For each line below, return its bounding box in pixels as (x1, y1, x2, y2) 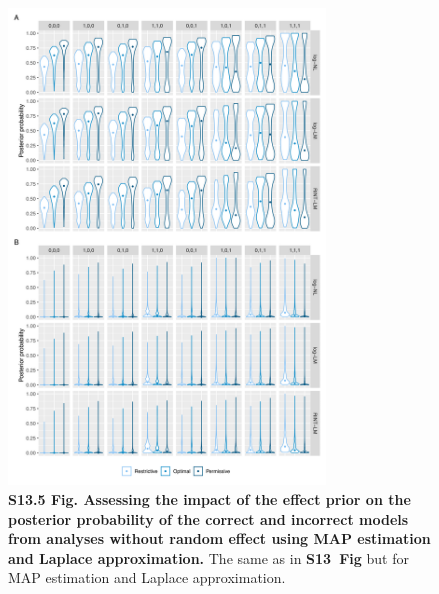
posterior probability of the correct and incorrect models (8, 508, 409, 529)
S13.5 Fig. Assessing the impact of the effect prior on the (8, 489, 411, 510)
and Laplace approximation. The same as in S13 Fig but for (8, 547, 409, 568)
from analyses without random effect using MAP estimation (8, 528, 431, 549)
